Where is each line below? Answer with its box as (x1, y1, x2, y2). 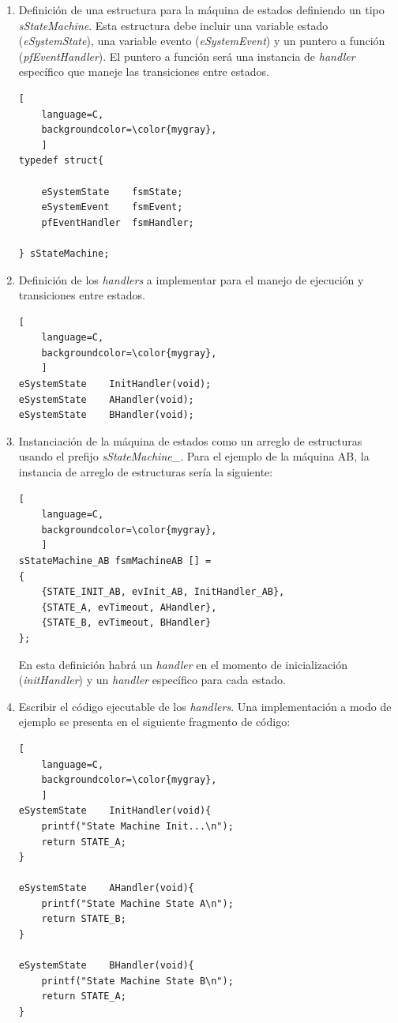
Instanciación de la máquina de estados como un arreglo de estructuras (18, 432, 362, 449)
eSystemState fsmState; (41, 186, 183, 197)
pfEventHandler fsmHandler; (41, 216, 194, 228)
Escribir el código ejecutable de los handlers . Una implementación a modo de (18, 698, 392, 714)
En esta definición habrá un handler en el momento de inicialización (18, 656, 347, 672)
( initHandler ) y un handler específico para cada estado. (18, 671, 286, 688)
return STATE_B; (41, 913, 126, 925)
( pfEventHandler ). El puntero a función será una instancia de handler (18, 47, 355, 64)
